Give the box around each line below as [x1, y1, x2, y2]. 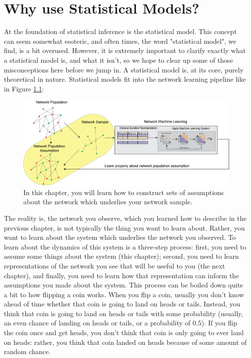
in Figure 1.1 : [4, 83, 44, 93]
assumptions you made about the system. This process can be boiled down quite [4, 280, 243, 290]
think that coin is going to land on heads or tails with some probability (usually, [4, 308, 243, 318]
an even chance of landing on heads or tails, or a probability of [4, 318, 191, 328]
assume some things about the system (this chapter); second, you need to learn [4, 251, 239, 261]
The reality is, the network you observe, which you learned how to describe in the [4, 213, 247, 223]
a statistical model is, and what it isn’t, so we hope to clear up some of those [4, 54, 233, 65]
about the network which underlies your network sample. [23, 197, 192, 207]
